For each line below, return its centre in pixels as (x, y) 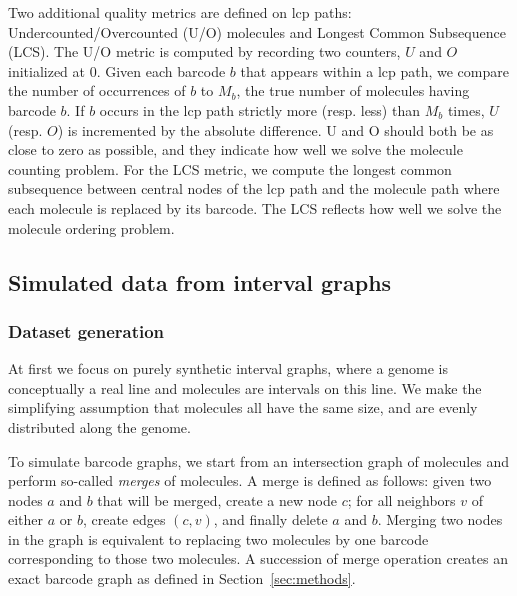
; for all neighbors (401, 499)
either (26, 519)
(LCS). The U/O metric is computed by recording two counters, (204, 51)
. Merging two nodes (440, 519)
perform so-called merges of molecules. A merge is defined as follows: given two (250, 480)
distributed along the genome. (99, 426)
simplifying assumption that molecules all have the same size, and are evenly (243, 407)
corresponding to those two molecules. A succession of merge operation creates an (258, 558)
